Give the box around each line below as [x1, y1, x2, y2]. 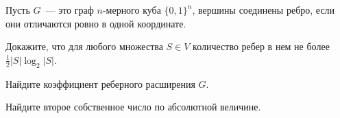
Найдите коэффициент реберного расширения [5, 76, 195, 91]
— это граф [45, 3, 94, 16]
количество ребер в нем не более [193, 39, 330, 54]
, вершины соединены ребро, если [192, 3, 335, 16]
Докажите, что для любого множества [5, 39, 163, 54]
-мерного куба [102, 3, 161, 16]
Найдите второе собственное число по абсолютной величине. [5, 99, 261, 114]
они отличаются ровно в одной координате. [5, 16, 186, 30]
